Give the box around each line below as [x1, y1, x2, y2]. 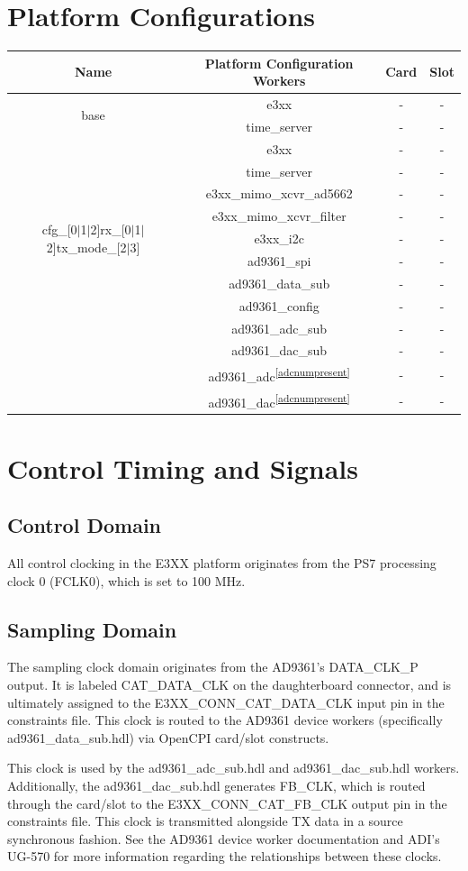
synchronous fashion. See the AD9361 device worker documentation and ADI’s [7, 829, 440, 848]
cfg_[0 [41, 220, 77, 239]
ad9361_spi [247, 251, 311, 270]
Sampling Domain [7, 615, 177, 643]
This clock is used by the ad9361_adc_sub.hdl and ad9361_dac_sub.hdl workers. [7, 758, 460, 777]
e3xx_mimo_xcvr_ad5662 [205, 184, 353, 203]
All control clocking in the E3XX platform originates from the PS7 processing [7, 554, 436, 573]
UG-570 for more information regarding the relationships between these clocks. [7, 847, 442, 866]
